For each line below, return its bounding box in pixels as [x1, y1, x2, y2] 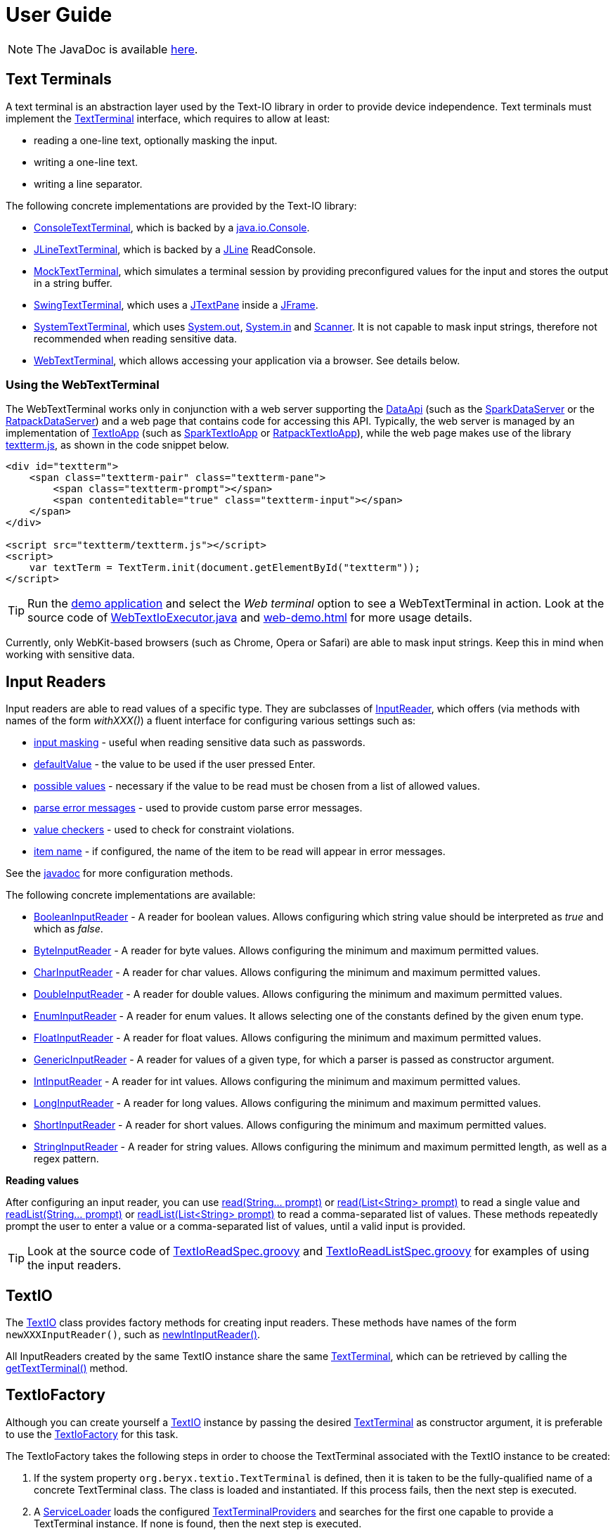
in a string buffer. [34, 276, 112, 289]
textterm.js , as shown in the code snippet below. [6, 439, 229, 451]
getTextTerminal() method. [6, 1362, 128, 1375]
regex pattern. [34, 1153, 99, 1165]
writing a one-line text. [34, 155, 138, 168]
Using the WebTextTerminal [6, 377, 160, 392]
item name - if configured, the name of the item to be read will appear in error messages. [34, 845, 446, 858]
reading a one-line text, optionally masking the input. [34, 134, 278, 146]
